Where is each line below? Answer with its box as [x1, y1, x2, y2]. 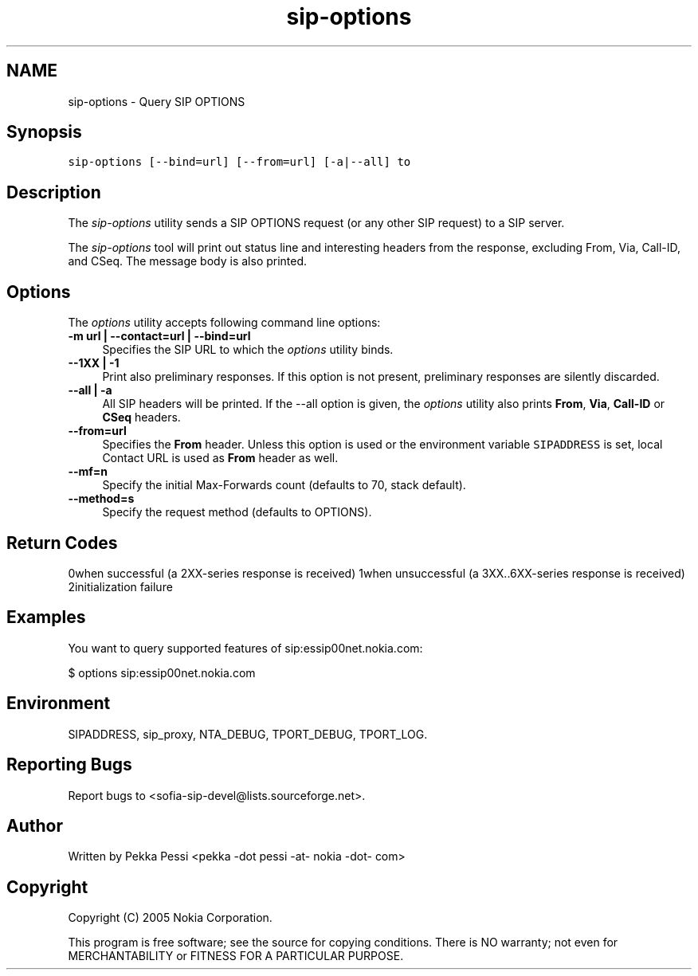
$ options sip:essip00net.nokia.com [68, 665, 256, 680]
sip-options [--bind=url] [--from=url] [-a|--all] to [68, 155, 411, 169]
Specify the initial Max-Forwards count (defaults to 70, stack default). [102, 478, 466, 492]
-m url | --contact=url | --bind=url [68, 329, 251, 343]
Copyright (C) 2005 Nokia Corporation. [68, 911, 273, 925]
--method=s [68, 492, 135, 506]
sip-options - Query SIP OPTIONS [68, 94, 245, 108]
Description [6, 182, 101, 202]
